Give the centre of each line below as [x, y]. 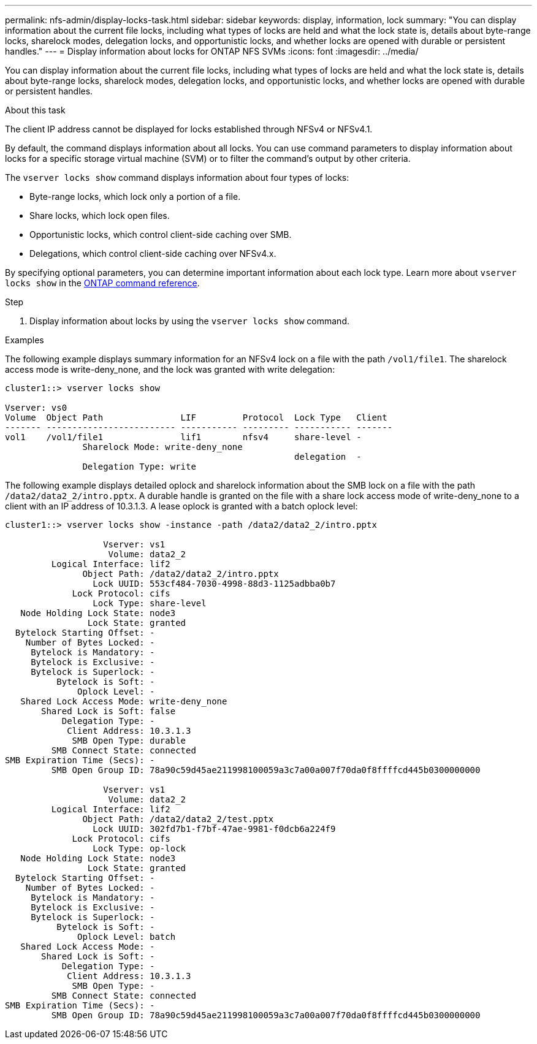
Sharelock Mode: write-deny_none [162, 447]
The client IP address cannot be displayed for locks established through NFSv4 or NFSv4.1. [189, 129]
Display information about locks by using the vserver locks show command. [189, 321]
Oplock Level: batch [127, 937]
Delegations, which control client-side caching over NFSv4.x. [153, 253]
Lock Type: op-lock [139, 848]
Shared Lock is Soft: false [109, 711]
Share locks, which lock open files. [100, 215]
